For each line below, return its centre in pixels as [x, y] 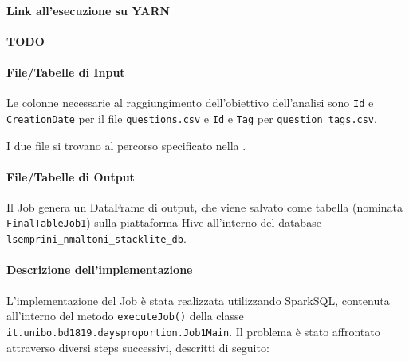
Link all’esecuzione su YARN [88, 10]
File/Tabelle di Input [66, 71]
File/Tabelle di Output [71, 176]
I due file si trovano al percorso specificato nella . [126, 145]
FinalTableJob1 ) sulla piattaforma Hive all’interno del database [164, 222]
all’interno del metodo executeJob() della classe [125, 316]
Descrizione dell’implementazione [100, 270]
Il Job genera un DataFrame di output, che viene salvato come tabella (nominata [204, 206]
